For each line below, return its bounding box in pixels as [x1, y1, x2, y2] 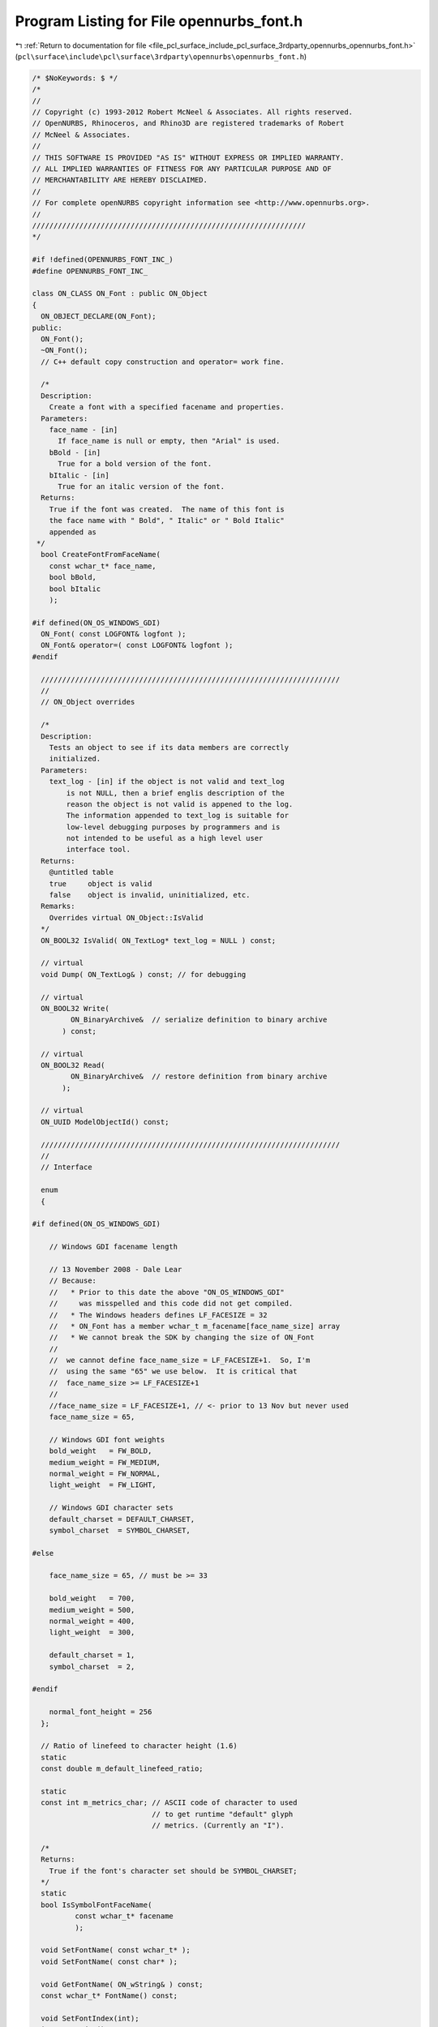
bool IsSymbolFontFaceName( [41, 1900, 152, 1909]
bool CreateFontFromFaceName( [41, 550, 161, 559]
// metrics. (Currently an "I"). [151, 1821, 285, 1830]
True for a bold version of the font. [58, 459, 213, 469]
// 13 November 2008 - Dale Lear [49, 1265, 182, 1274]
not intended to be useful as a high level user [66, 834, 264, 843]
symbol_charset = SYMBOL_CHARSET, [49, 1525, 191, 1535]
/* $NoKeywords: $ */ [32, 73, 118, 83]
